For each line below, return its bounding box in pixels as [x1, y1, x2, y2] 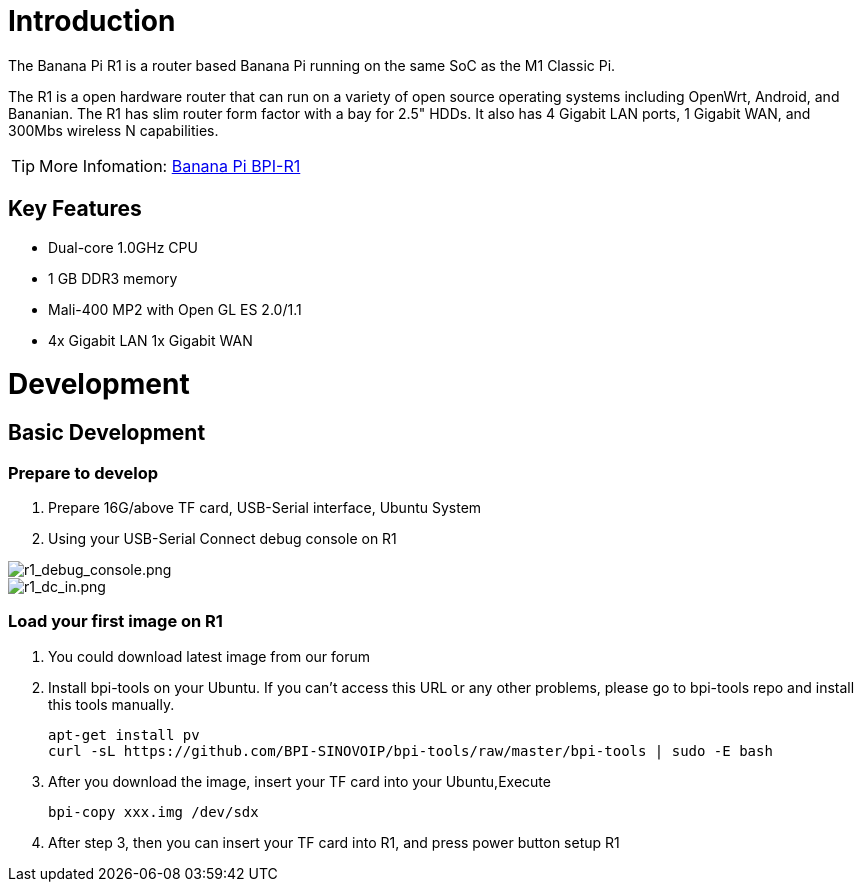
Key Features [8, 196, 142, 222]
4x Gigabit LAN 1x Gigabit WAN [48, 331, 253, 349]
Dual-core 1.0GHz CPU [48, 238, 198, 256]
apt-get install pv [48, 726, 200, 743]
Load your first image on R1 [8, 611, 223, 632]
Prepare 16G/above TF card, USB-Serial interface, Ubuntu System [48, 498, 482, 516]
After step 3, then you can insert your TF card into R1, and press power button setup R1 [48, 833, 620, 851]
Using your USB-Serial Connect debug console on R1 [48, 529, 397, 547]
